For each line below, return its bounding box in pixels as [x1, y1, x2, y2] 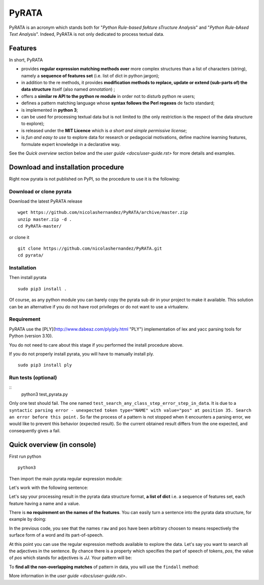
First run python [9, 453, 42, 459]
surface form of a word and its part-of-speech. [9, 532, 104, 538]
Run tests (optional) [9, 374, 57, 381]
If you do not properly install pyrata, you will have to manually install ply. [9, 351, 154, 357]
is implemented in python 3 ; [21, 107, 78, 113]
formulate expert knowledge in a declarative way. [21, 141, 121, 147]
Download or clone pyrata [9, 188, 72, 195]
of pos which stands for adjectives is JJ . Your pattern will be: [9, 555, 132, 561]
